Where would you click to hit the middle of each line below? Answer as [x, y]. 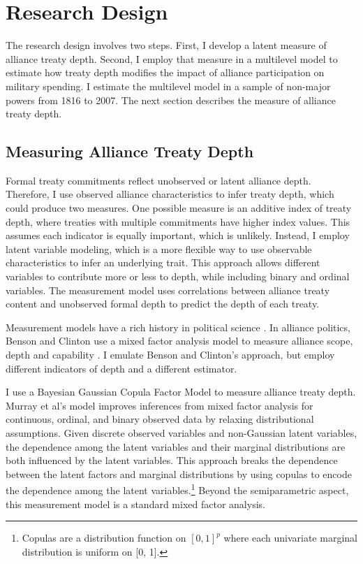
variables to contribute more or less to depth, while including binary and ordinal [178, 276]
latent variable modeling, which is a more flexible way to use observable [159, 248]
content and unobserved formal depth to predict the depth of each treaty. [163, 304]
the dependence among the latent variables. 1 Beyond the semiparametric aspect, [177, 489]
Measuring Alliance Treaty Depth [130, 151]
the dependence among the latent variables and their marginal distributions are [176, 446]
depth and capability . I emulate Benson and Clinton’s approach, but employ [170, 355]
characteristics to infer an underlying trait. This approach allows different [163, 262]
